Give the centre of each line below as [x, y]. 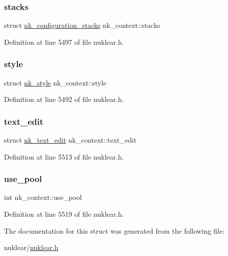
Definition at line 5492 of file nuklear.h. [64, 99]
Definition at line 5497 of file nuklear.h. [64, 42]
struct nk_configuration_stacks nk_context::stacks [82, 25]
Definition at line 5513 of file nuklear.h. [64, 156]
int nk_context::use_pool [43, 197]
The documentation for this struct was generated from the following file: [114, 230]
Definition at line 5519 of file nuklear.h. [64, 214]
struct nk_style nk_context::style [55, 82]
